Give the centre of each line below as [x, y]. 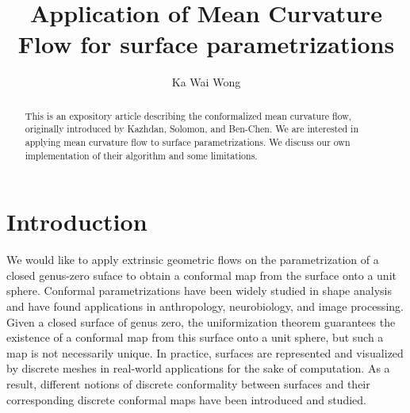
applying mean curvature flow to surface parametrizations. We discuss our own [188, 142]
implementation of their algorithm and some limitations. [141, 155]
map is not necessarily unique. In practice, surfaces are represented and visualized [205, 352]
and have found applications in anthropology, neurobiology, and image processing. [205, 306]
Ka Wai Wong [206, 82]
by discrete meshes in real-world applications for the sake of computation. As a [198, 368]
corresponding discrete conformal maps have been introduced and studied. [186, 399]
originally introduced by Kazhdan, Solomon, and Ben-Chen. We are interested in [192, 129]
